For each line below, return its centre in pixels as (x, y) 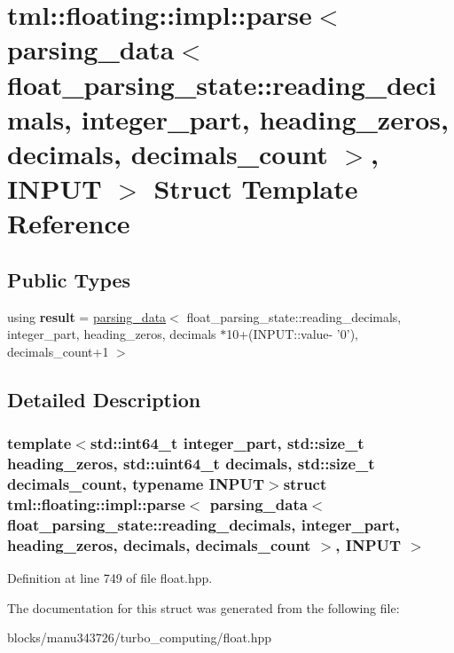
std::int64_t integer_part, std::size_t (227, 443)
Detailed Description (104, 399)
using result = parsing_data (87, 316)
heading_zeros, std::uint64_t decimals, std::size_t (191, 464)
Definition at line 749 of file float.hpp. (110, 578)
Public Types (69, 279)
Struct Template (256, 189)
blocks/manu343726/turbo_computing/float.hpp (140, 637)
